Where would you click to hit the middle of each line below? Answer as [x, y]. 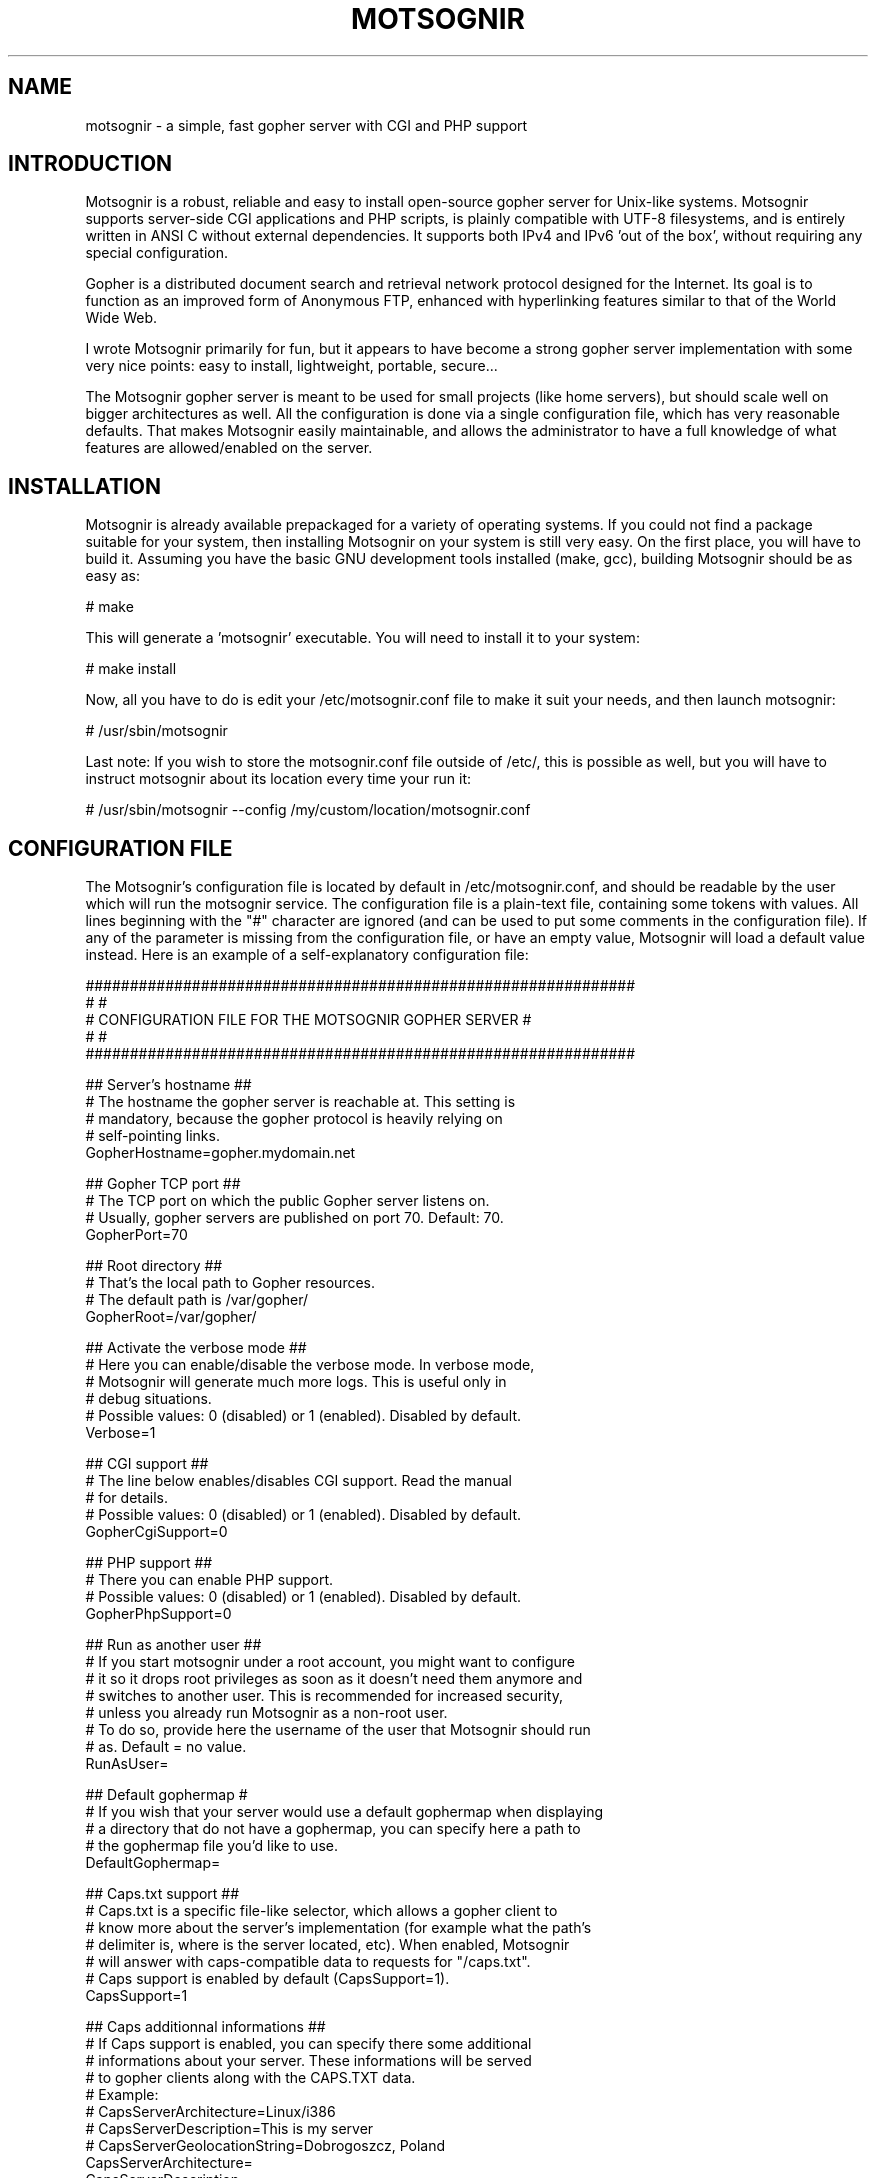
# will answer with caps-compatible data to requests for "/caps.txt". [308, 1962]
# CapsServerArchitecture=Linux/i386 [210, 2112]
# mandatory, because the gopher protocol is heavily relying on [294, 1119]
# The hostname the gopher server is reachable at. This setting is [300, 1102]
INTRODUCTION [90, 164]
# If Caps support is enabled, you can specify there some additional [308, 2044]
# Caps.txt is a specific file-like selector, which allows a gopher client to [321, 1911]
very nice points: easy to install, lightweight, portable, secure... [291, 366]
